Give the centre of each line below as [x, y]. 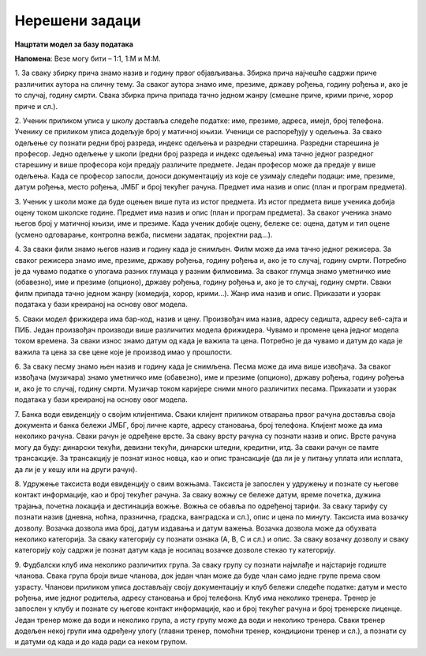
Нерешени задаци [78, 21]
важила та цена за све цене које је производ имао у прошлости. [123, 352]
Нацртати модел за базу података [74, 44]
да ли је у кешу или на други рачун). [76, 469]
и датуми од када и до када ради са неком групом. [101, 642]
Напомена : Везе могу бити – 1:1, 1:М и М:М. [88, 58]
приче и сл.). [36, 106]
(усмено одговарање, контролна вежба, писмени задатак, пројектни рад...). [144, 234]
